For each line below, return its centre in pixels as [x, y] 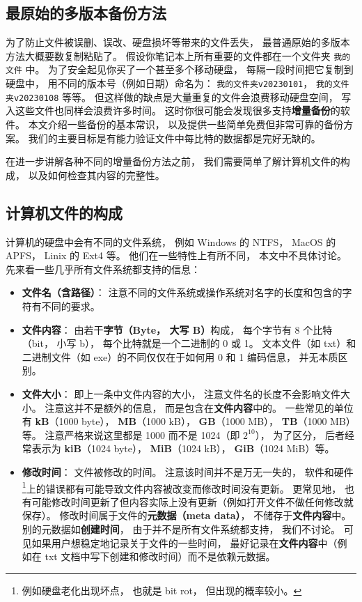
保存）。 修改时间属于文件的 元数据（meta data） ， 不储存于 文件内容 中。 [187, 515]
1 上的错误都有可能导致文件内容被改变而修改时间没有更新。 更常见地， [182, 487]
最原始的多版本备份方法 [86, 13]
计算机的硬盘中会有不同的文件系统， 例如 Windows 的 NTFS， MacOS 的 [171, 241]
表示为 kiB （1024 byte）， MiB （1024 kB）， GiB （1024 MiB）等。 [183, 448]
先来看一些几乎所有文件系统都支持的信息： [103, 269]
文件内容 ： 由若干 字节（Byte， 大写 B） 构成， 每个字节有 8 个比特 [177, 329]
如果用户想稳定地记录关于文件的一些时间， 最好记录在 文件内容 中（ [184, 542]
